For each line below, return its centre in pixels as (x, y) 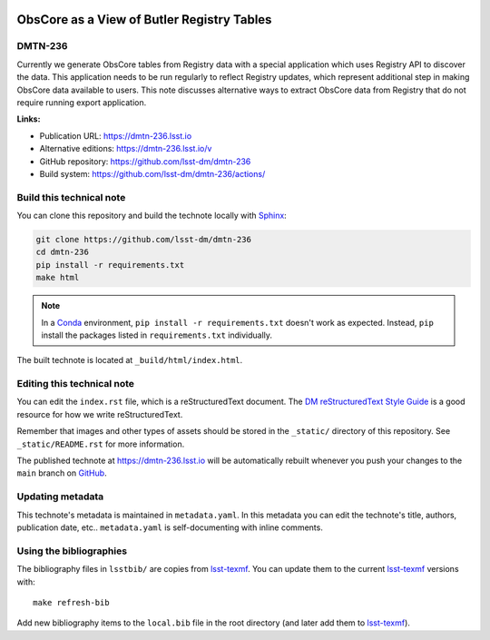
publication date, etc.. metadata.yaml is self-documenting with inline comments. (170, 527)
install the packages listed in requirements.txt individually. (157, 335)
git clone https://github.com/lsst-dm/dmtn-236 (143, 240)
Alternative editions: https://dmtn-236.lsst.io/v (126, 149)
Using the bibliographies (72, 551)
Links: (29, 119)
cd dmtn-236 (63, 252)
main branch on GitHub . (62, 473)
